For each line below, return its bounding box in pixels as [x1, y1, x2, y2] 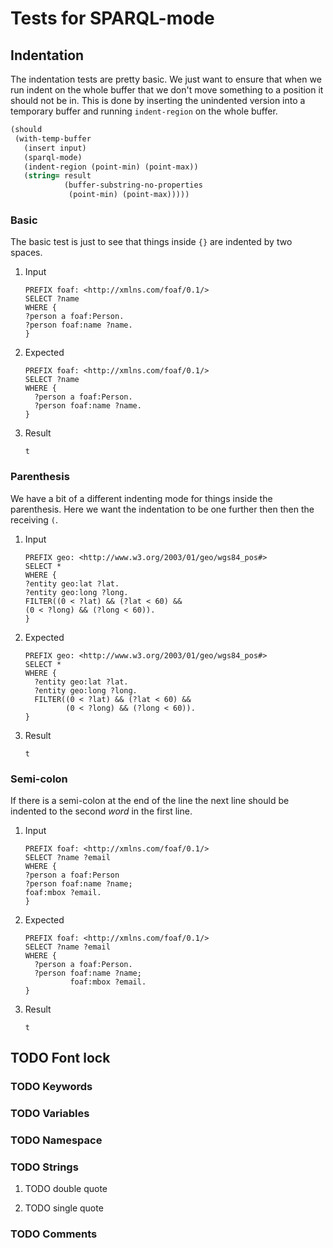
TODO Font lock [10, 1050, 111, 1067]
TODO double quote [24, 1183, 108, 1195]
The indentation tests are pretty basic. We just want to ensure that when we [10, 73, 322, 85]
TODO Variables [10, 1107, 90, 1121]
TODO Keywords [10, 1080, 93, 1094]
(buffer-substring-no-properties [63, 180, 203, 191]
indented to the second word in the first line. [10, 805, 193, 817]
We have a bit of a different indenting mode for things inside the [10, 492, 273, 504]
